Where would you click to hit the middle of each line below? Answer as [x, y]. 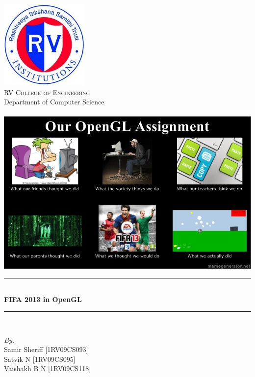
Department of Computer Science [54, 102]
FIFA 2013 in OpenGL [43, 299]
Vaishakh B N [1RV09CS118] [48, 368]
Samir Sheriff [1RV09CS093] [46, 349]
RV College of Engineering [47, 92]
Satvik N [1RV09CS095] [40, 359]
